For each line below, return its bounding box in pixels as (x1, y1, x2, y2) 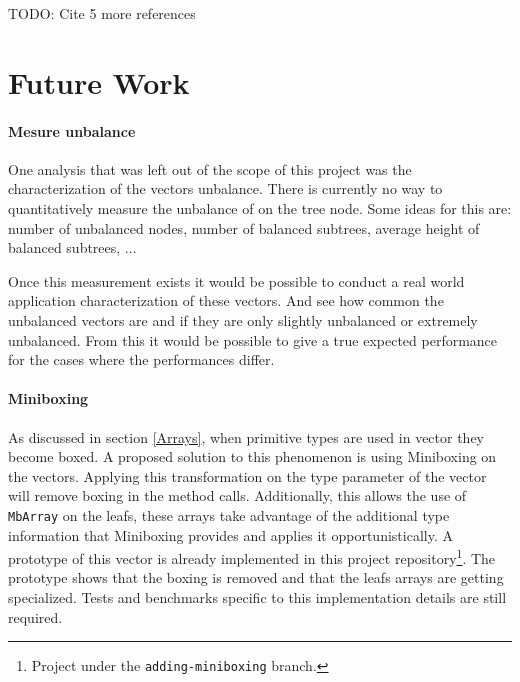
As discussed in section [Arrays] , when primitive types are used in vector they (8, 426, 485, 447)
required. (8, 606, 63, 627)
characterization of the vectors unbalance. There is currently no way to (8, 178, 443, 199)
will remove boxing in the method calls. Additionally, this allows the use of (8, 485, 467, 506)
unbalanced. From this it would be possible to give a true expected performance (8, 329, 498, 350)
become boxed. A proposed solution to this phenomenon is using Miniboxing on (8, 446, 497, 467)
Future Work (8, 61, 190, 102)
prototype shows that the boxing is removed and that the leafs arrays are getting (8, 567, 504, 588)
